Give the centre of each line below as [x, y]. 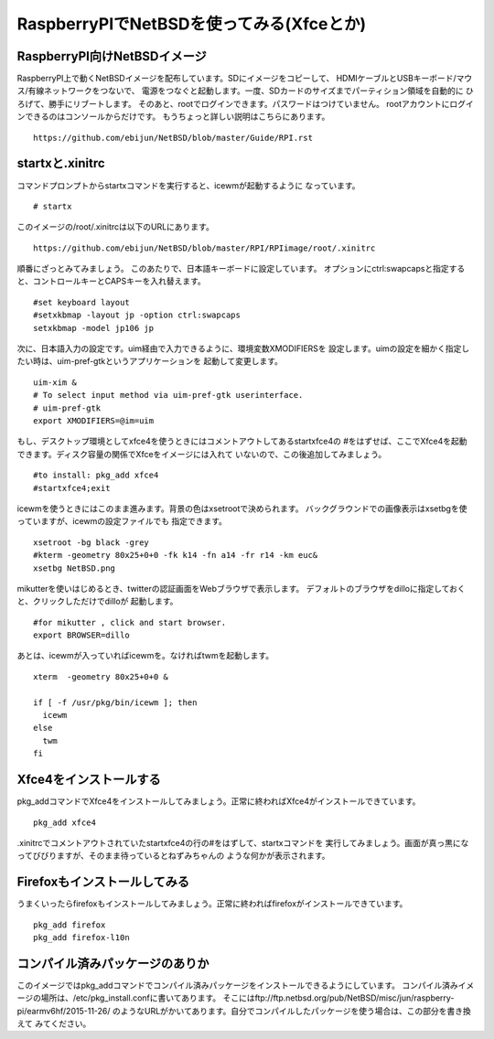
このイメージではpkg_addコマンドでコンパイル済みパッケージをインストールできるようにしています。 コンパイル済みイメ [246, 985]
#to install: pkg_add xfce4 [96, 475]
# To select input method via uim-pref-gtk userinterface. [168, 395]
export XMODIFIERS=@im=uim [94, 421]
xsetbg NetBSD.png [75, 568]
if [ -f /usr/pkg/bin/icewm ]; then [115, 702]
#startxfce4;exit [72, 488]
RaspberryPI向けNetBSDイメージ [112, 56]
